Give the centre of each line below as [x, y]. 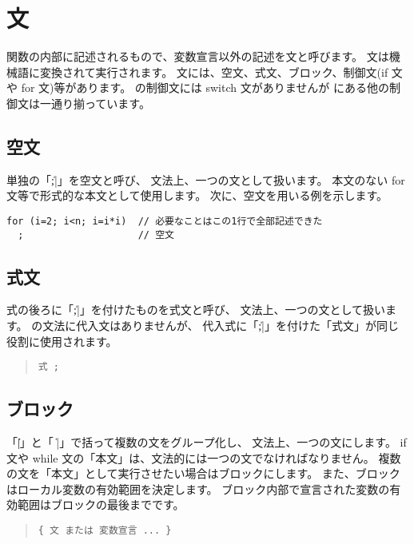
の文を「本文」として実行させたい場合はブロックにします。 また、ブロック [203, 473]
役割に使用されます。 [62, 341]
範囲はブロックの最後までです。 [101, 504]
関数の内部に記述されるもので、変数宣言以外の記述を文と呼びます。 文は [198, 56]
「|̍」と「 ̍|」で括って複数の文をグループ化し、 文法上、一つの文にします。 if [207, 442]
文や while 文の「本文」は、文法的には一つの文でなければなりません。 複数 [204, 457]
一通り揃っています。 [95, 103]
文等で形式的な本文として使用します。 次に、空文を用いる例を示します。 [197, 195]
